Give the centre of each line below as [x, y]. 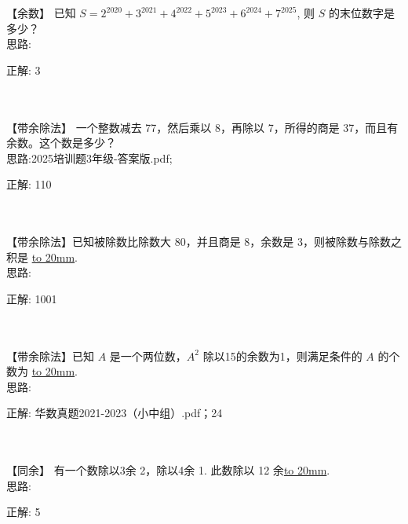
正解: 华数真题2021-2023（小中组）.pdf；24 [115, 413]
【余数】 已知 [41, 13]
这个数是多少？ [77, 143]
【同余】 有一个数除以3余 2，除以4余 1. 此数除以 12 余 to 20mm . [168, 470]
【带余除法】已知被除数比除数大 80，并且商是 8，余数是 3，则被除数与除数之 [204, 242]
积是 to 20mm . [42, 257]
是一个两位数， [148, 355]
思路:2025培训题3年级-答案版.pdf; [89, 158]
